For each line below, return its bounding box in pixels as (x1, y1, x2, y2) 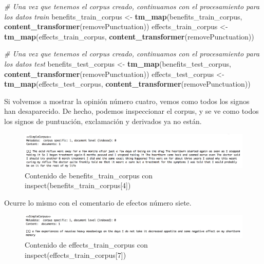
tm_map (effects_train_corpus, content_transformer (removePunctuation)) (4, 31, 254, 42)
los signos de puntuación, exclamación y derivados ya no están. (4, 115, 202, 126)
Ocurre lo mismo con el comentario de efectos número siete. (4, 197, 192, 208)
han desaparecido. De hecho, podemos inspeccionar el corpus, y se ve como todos (4, 106, 259, 116)
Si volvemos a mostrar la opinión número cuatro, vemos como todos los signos (4, 95, 250, 106)
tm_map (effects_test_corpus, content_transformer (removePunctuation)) (4, 78, 251, 89)
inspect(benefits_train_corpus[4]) (25, 180, 131, 191)
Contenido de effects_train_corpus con (25, 239, 148, 250)
